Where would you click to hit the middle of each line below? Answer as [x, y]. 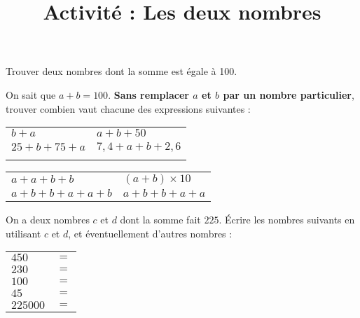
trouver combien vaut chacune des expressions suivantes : [128, 108]
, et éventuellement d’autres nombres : [150, 233]
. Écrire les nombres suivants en [287, 220]
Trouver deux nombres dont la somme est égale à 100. [122, 71]
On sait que [31, 94]
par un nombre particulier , [289, 94]
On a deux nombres [48, 220]
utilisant [23, 233]
